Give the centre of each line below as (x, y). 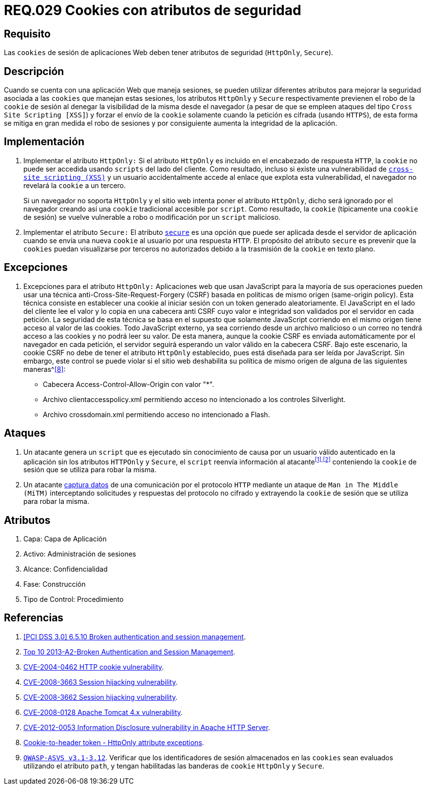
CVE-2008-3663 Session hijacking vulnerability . (101, 682)
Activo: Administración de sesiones (80, 554)
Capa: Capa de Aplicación (65, 539)
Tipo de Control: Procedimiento (74, 599)
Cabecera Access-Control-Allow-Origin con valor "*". (129, 384)
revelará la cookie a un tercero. (75, 185)
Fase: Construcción (55, 584)
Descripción (34, 71)
